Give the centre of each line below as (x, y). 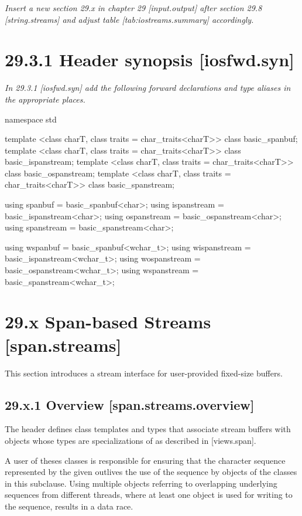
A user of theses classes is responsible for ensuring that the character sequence (145, 460)
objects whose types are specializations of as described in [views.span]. (131, 440)
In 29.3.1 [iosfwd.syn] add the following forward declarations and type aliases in (148, 88)
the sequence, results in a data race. (69, 506)
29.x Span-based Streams (108, 322)
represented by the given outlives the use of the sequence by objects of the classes (151, 472)
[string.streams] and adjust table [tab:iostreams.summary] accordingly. (129, 19)
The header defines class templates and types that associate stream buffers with (148, 429)
